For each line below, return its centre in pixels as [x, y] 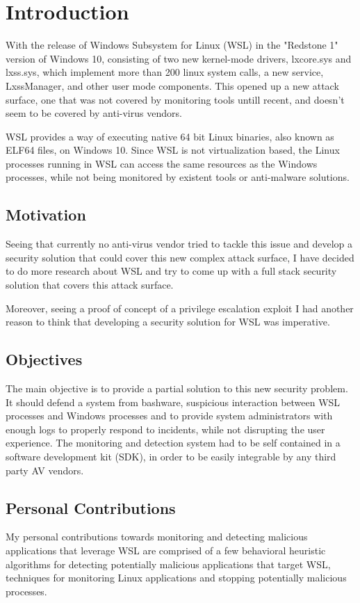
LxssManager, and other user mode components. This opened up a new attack [172, 85]
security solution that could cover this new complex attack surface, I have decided [180, 257]
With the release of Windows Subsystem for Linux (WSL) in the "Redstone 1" [172, 45]
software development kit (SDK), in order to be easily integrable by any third [171, 456]
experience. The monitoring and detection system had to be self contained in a [173, 443]
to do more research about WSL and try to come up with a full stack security [171, 271]
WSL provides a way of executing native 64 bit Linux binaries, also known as [170, 136]
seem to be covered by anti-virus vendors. [94, 113]
